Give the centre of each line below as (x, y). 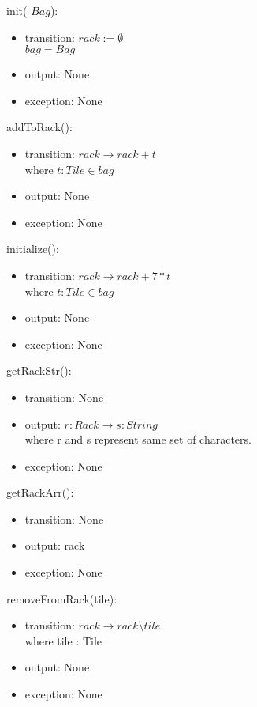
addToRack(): (39, 127)
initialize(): (33, 249)
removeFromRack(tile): (62, 598)
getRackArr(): (40, 492)
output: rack (55, 545)
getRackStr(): (39, 371)
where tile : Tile (63, 640)
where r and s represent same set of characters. (138, 439)
